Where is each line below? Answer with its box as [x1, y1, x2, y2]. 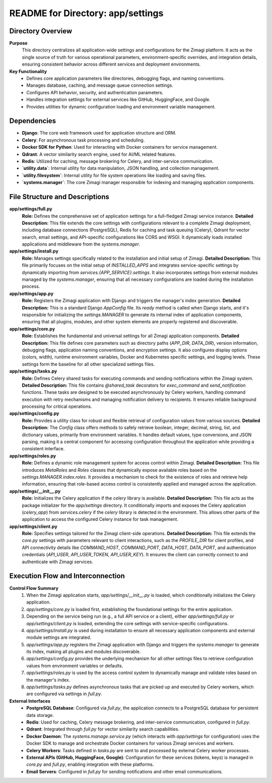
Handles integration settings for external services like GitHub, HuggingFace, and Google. [26, 96, 211, 103]
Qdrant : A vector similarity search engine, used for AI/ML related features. [22, 151, 176, 157]
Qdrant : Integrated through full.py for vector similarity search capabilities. [26, 726, 180, 732]
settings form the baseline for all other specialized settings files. [22, 361, 155, 367]
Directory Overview [9, 27, 73, 35]
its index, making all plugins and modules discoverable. [26, 648, 141, 655]
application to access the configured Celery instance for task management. [22, 516, 179, 522]
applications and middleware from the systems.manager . [22, 241, 141, 247]
